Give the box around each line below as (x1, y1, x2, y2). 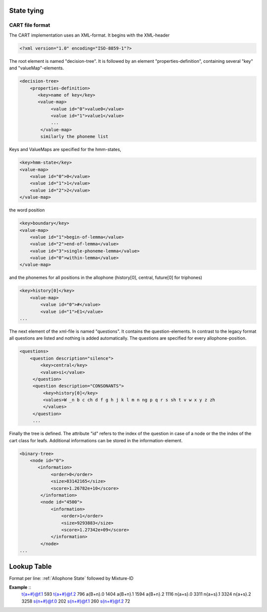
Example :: (9, 584, 32, 590)
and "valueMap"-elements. (9, 65, 64, 71)
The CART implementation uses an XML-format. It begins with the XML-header (9, 32, 170, 38)
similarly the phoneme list (40, 134, 109, 140)
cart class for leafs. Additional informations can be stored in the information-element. (9, 437, 183, 443)
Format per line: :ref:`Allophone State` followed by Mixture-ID (9, 575, 133, 581)
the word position (9, 207, 45, 213)
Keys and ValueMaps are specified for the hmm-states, (9, 147, 121, 153)
